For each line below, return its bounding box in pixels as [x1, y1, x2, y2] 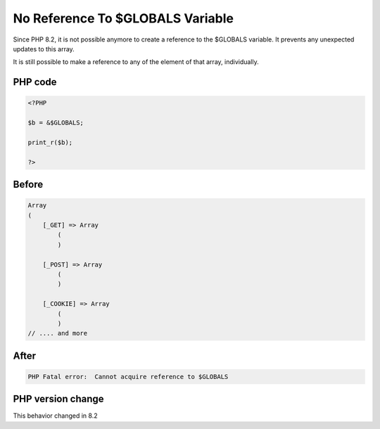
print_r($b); [27, 138, 73, 146]
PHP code [13, 76, 57, 88]
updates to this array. [13, 44, 75, 53]
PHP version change [13, 393, 105, 405]
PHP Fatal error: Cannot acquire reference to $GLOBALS [27, 373, 229, 380]
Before [13, 179, 44, 191]
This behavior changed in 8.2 [13, 411, 98, 420]
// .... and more [27, 329, 88, 338]
